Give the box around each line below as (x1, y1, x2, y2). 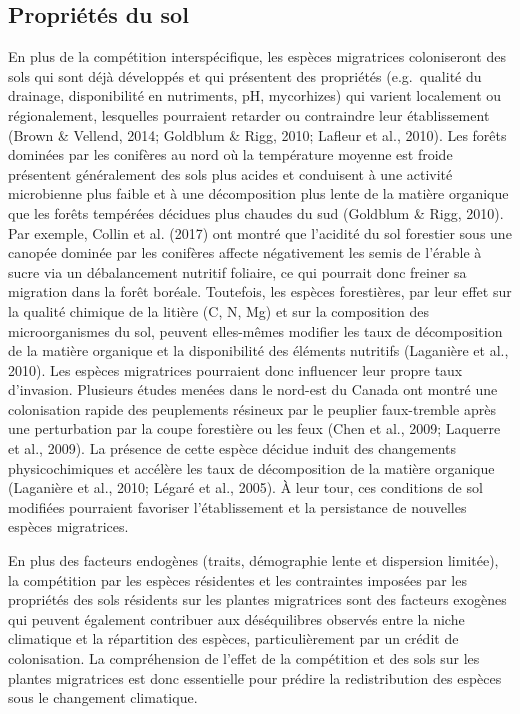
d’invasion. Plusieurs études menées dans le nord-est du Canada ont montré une (8, 379, 498, 400)
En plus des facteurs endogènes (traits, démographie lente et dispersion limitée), (8, 550, 499, 571)
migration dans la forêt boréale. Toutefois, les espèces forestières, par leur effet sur (8, 281, 512, 302)
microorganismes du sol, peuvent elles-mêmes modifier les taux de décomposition (8, 320, 503, 341)
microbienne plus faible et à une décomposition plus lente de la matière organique (8, 183, 509, 204)
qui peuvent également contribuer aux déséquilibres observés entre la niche (8, 608, 465, 629)
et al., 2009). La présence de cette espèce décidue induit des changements (8, 438, 457, 459)
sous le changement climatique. (8, 687, 198, 708)
